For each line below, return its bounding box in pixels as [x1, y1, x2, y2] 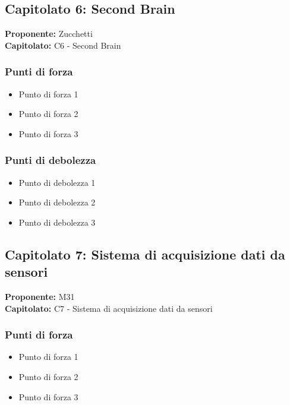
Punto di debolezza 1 [18, 176, 96, 188]
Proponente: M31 [5, 290, 75, 302]
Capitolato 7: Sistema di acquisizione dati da [5, 245, 285, 263]
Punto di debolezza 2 [18, 196, 96, 208]
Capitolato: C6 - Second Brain [5, 39, 121, 51]
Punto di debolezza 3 [18, 216, 96, 228]
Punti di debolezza [5, 153, 96, 167]
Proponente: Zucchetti [5, 27, 93, 40]
